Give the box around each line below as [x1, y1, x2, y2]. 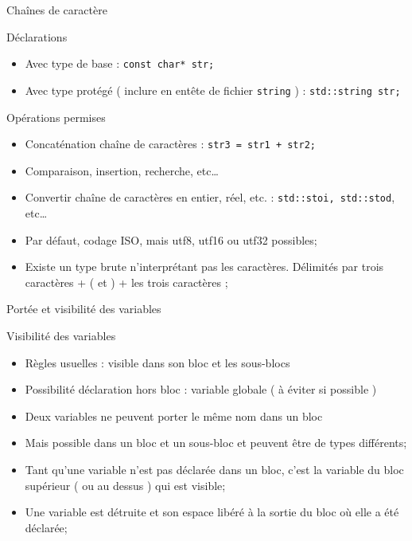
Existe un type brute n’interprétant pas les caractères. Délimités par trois [25, 258, 384, 275]
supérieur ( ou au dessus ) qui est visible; [25, 476, 226, 493]
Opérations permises [6, 108, 106, 125]
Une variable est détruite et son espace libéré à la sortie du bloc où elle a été [25, 504, 399, 520]
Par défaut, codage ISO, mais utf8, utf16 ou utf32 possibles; [25, 231, 317, 248]
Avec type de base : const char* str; [25, 55, 215, 72]
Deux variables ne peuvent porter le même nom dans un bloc [25, 407, 323, 424]
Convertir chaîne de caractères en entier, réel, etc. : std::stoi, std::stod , [25, 189, 395, 206]
